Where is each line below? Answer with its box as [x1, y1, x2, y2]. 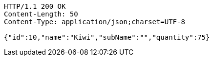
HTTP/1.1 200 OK [4, 2, 66, 10]
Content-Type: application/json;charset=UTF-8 [4, 18, 185, 26]
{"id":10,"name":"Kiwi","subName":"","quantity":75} [4, 33, 210, 41]
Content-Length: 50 [4, 10, 78, 18]
